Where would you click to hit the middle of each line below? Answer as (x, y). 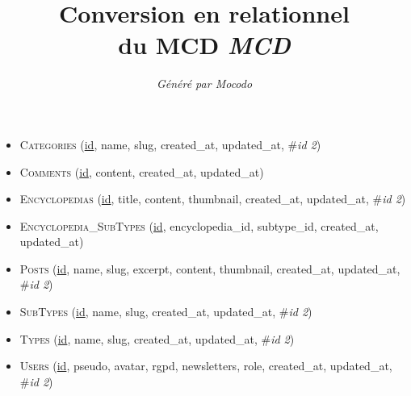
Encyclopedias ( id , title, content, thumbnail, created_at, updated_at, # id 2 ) (213, 199)
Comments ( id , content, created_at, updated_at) (142, 171)
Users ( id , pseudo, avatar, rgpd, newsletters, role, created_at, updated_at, (206, 366)
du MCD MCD (204, 45)
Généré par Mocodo (204, 83)
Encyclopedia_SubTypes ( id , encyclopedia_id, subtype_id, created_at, (199, 225)
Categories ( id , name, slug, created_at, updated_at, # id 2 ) (170, 144)
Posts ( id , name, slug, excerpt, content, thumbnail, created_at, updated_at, (210, 268)
